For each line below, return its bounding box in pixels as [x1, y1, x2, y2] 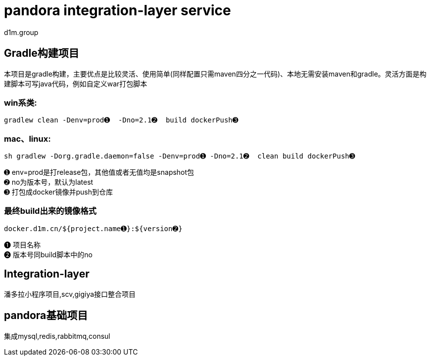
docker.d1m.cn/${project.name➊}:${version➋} [4, 224, 183, 233]
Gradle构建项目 [4, 47, 79, 60]
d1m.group [4, 28, 39, 37]
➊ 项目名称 [4, 240, 41, 249]
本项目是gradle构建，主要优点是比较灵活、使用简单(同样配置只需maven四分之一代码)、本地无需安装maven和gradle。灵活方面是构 [4, 69, 427, 78]
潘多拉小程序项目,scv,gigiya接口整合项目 [4, 289, 136, 298]
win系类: [4, 97, 37, 108]
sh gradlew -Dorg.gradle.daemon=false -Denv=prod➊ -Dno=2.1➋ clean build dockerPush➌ [4, 152, 355, 160]
